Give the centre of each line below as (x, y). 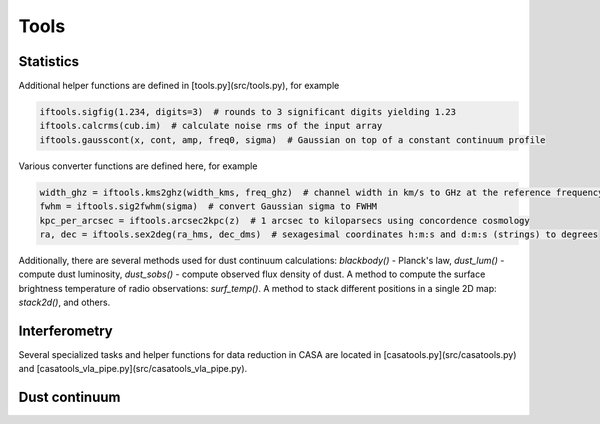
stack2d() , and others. (64, 302)
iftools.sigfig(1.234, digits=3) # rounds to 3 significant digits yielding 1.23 (248, 112)
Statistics (49, 61)
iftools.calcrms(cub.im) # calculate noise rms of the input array (211, 126)
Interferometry (66, 330)
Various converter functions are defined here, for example (138, 166)
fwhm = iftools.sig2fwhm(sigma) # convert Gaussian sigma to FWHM (208, 206)
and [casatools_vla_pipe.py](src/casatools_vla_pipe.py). (133, 369)
